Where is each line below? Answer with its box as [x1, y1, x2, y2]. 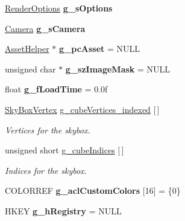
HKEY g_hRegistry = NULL [5, 204, 122, 217]
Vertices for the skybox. [5, 123, 90, 136]
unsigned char [5, 62, 56, 75]
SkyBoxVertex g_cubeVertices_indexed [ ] [5, 103, 160, 115]
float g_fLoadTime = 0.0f [5, 83, 108, 95]
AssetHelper [5, 42, 49, 55]
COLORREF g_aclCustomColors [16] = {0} [5, 184, 181, 197]
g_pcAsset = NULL [59, 42, 140, 55]
